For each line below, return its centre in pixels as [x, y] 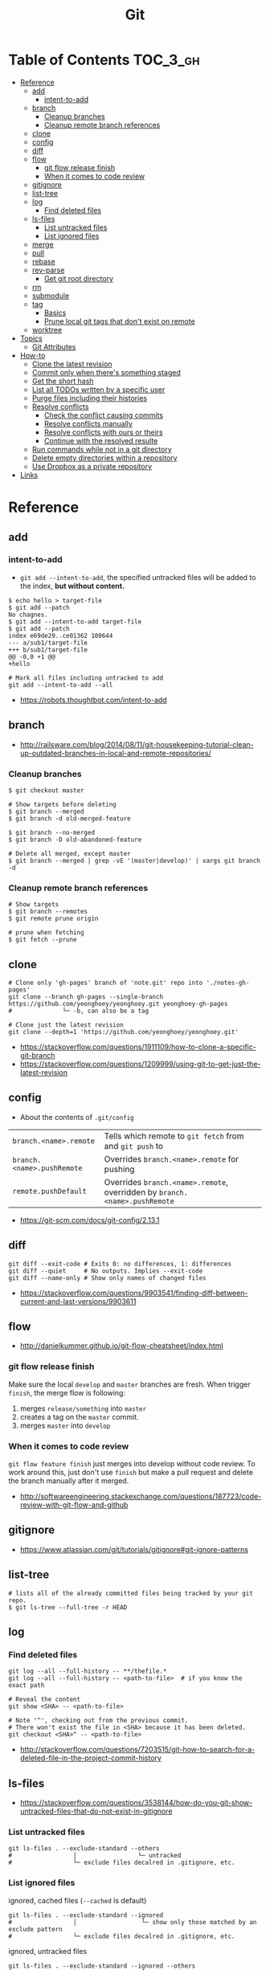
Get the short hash [63, 381]
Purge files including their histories [89, 398]
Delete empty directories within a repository [105, 458]
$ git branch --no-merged [51, 832]
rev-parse [48, 270]
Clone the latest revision [72, 364]
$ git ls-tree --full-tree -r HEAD [68, 1607]
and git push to [133, 1146]
